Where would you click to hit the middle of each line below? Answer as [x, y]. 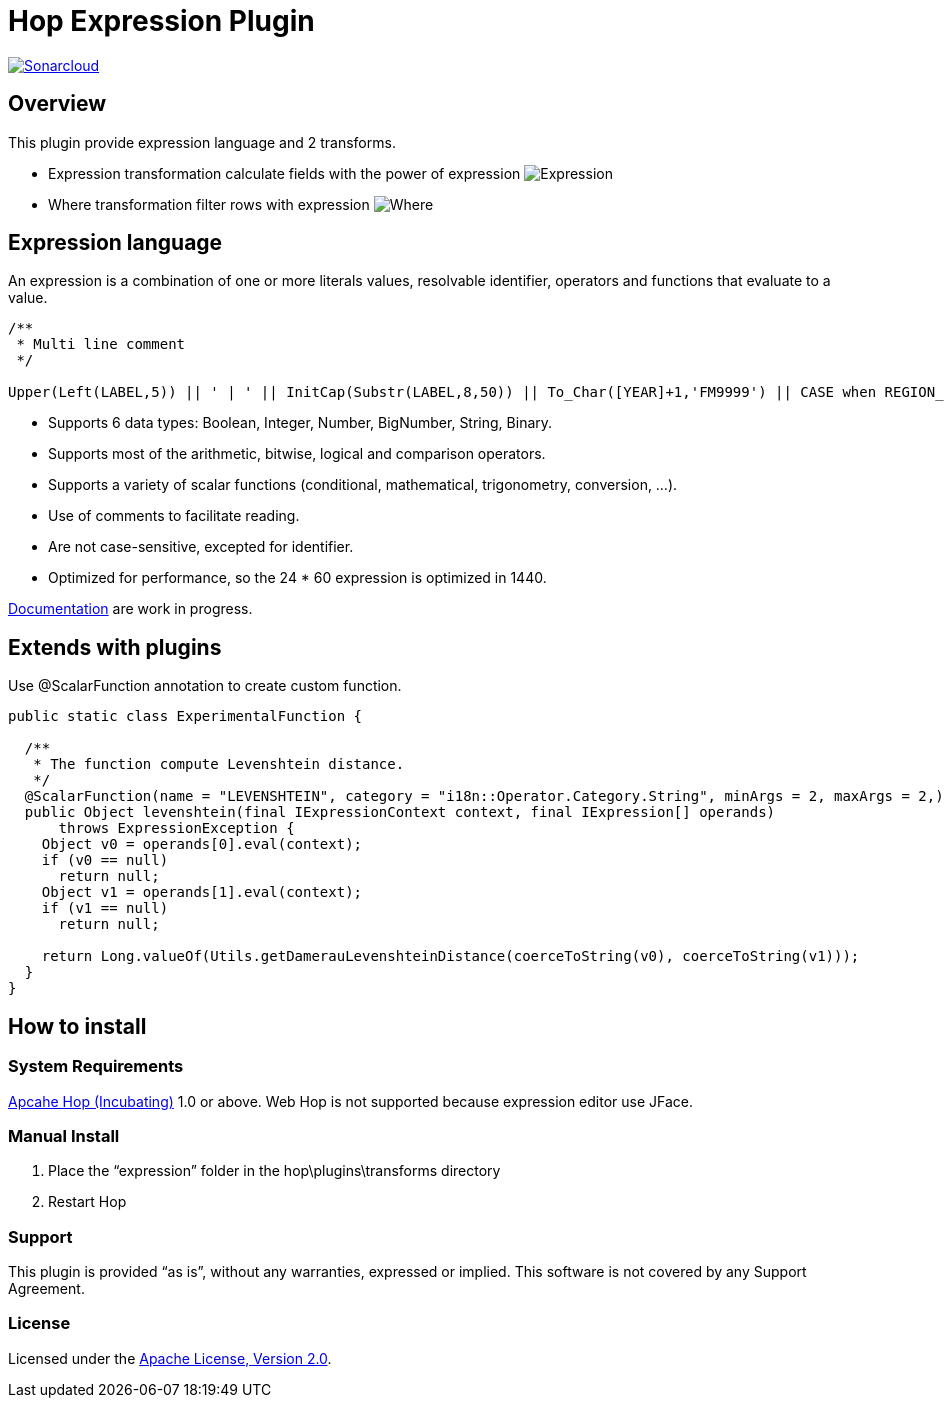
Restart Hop [87, 1202]
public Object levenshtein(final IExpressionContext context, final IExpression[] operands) [400, 812]
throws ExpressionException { [176, 828]
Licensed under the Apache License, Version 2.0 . [170, 1358]
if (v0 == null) [105, 860]
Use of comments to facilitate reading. [174, 516]
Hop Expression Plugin [161, 21]
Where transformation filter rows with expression [209, 204]
